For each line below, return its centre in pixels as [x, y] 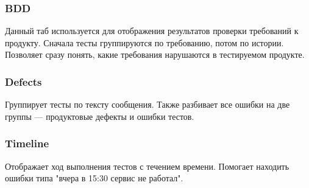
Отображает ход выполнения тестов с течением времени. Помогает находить [147, 166]
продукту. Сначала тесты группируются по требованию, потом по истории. [144, 42]
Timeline [27, 143]
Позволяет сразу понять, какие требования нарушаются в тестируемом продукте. [155, 54]
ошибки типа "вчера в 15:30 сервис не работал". [94, 178]
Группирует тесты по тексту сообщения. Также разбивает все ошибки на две [147, 104]
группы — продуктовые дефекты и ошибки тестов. [100, 116]
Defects [23, 81]
